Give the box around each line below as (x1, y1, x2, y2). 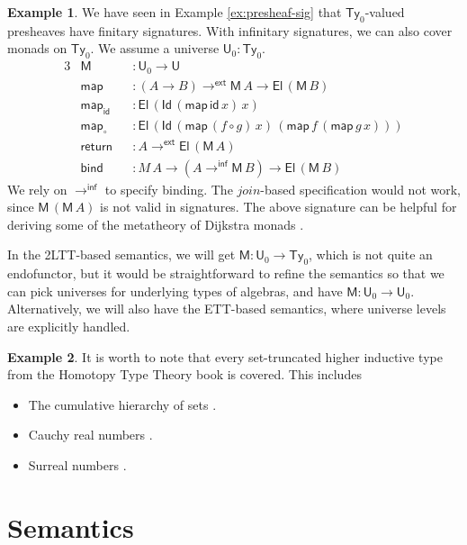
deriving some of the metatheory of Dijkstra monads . (7, 214, 304, 233)
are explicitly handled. (7, 316, 130, 335)
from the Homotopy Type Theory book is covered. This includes (7, 365, 362, 384)
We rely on (7, 179, 67, 198)
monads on (7, 39, 67, 58)
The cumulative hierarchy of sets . (28, 395, 217, 413)
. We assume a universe (90, 39, 220, 58)
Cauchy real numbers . (28, 425, 153, 444)
